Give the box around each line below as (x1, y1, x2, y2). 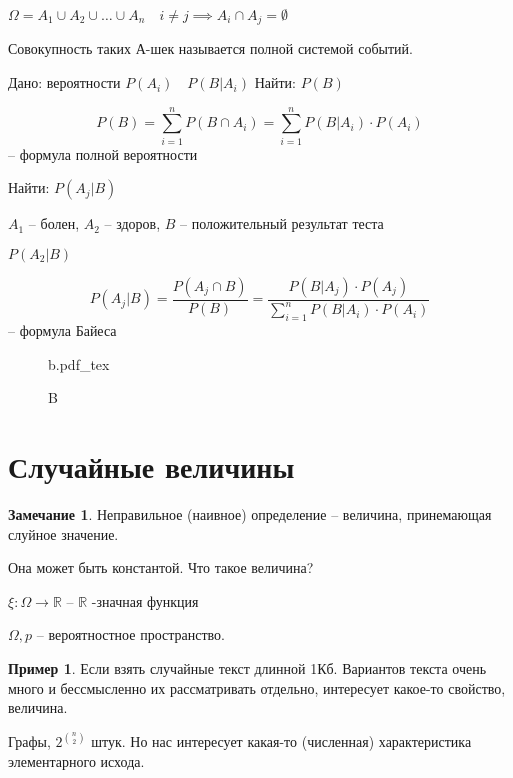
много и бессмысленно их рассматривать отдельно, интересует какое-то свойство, (8, 677, 506, 698)
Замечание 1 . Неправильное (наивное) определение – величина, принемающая (8, 504, 492, 525)
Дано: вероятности (8, 72, 121, 93)
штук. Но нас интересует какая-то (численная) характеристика (91, 731, 472, 752)
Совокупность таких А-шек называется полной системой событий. (8, 38, 413, 59)
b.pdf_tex (48, 353, 110, 374)
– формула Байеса (8, 320, 117, 341)
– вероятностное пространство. (36, 624, 225, 645)
